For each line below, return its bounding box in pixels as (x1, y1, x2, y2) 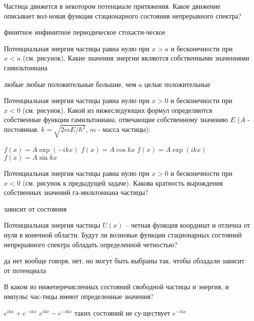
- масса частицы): (98, 124, 151, 134)
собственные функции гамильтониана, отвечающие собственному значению (4, 114, 228, 125)
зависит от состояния (4, 203, 67, 214)
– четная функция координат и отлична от (125, 220, 250, 230)
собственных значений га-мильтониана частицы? (4, 187, 148, 197)
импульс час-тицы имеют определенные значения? (4, 291, 154, 301)
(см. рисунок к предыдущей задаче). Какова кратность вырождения (22, 177, 223, 188)
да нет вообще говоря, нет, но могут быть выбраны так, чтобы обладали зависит (4, 256, 245, 266)
